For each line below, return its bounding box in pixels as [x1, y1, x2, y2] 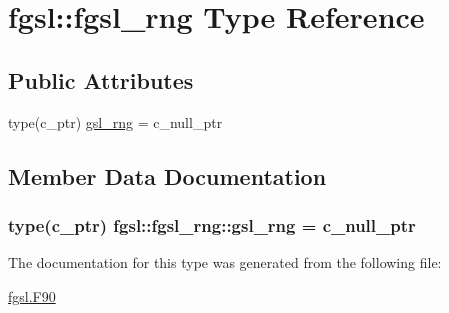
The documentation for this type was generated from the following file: [8, 252, 442, 273]
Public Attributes [8, 64, 194, 95]
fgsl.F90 [8, 285, 56, 306]
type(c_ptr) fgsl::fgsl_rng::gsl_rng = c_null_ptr [8, 212, 416, 237]
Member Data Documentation [8, 160, 327, 191]
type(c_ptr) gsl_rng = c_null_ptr [8, 111, 223, 132]
